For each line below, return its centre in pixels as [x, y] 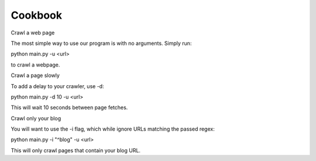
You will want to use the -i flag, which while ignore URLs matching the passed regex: [113, 129]
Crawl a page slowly [35, 75]
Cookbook [37, 15]
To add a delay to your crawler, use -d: [58, 86]
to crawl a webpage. [35, 65]
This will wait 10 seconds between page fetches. [69, 107]
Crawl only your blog [36, 118]
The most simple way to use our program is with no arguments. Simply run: [101, 43]
